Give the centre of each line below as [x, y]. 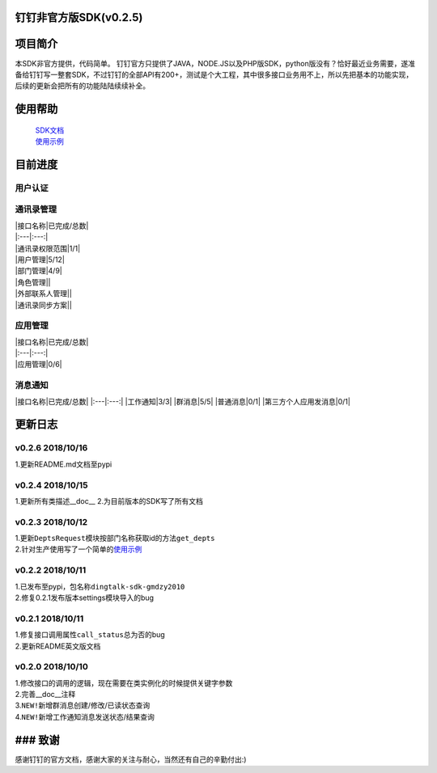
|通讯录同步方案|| [43, 305]
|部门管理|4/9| [38, 271]
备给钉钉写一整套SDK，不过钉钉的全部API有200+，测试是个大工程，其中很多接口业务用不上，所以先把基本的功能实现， [214, 74]
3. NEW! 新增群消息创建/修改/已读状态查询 [83, 705]
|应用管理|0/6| [38, 365]
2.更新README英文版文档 [58, 646]
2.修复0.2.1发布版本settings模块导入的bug [84, 598]
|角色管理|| [33, 282]
